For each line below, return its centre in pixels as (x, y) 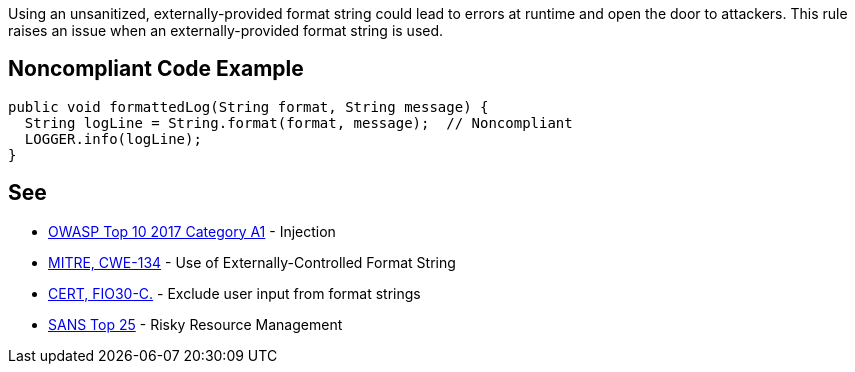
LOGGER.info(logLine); (113, 138)
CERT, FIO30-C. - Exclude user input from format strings (234, 293)
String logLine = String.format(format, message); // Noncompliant (298, 122)
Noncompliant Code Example (156, 69)
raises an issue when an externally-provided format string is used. (226, 30)
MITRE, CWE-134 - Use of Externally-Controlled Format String (252, 262)
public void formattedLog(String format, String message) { (248, 106)
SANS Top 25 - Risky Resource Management (195, 324)
